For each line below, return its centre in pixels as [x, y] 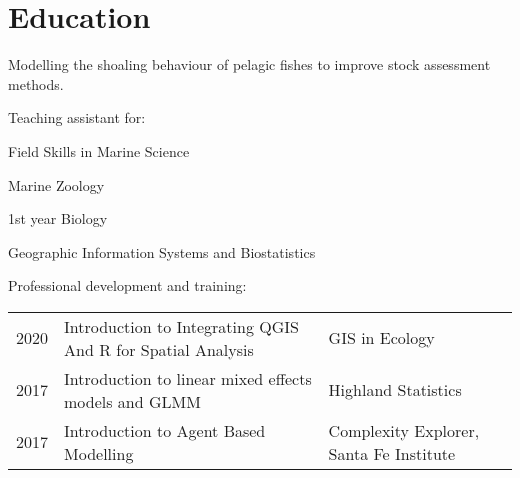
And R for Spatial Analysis [159, 349]
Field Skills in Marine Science [99, 150]
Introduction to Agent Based [165, 430]
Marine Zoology [56, 184]
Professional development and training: [127, 285]
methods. [36, 83]
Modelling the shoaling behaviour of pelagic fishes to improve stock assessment [249, 64]
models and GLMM [132, 401]
